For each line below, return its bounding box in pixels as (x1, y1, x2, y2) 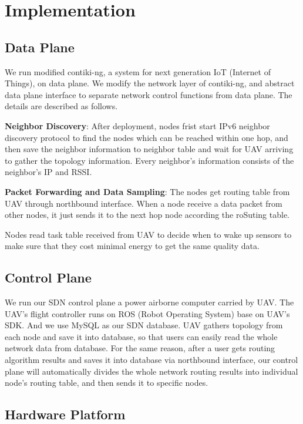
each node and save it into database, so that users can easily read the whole (5, 330, 278, 342)
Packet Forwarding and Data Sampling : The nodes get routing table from (5, 185, 290, 197)
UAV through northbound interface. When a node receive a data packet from (5, 197, 282, 209)
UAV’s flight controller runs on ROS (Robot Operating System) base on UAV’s (5, 307, 290, 319)
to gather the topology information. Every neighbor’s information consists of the (5, 154, 294, 166)
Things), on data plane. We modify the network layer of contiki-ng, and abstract (5, 77, 295, 89)
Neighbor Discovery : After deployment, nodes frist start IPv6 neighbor (5, 119, 270, 132)
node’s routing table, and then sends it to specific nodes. (5, 376, 208, 389)
